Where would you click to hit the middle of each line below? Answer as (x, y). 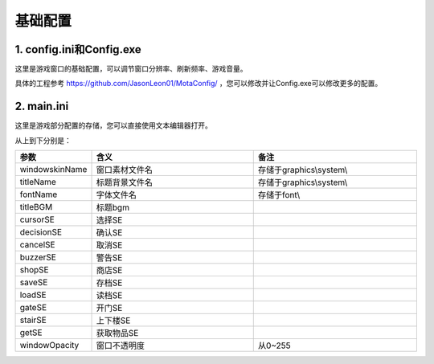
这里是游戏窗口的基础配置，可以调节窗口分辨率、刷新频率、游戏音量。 (131, 69)
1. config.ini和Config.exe (78, 49)
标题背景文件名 (124, 182)
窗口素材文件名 (124, 170)
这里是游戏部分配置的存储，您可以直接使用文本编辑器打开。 (113, 125)
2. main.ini (42, 106)
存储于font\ (279, 195)
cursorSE (37, 219)
